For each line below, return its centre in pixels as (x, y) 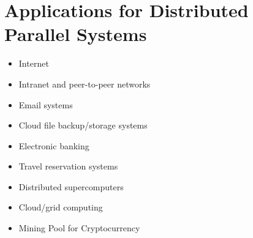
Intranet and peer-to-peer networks (85, 84)
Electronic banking (54, 145)
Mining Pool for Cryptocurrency (79, 228)
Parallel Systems (76, 34)
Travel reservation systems (68, 166)
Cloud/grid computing (61, 207)
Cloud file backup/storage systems (83, 125)
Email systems (46, 104)
